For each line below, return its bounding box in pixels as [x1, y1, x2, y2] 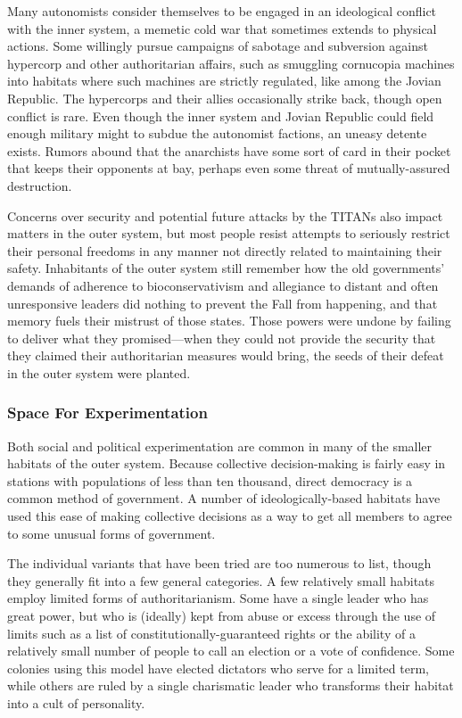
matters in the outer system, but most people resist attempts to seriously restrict [7, 224, 450, 243]
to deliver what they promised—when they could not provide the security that [7, 328, 436, 347]
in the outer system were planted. [7, 363, 191, 382]
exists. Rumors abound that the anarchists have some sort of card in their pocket [7, 141, 451, 160]
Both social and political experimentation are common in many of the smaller [7, 436, 433, 455]
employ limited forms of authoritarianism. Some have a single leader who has [7, 589, 429, 607]
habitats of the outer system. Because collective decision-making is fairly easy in [7, 454, 446, 473]
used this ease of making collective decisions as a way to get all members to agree [7, 507, 452, 525]
